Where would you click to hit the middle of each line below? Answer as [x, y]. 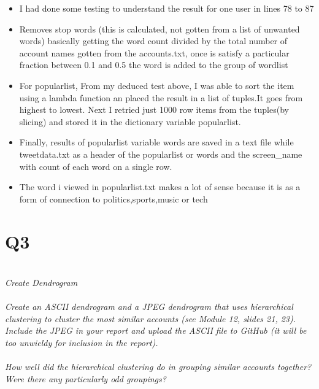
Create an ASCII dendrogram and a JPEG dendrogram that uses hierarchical [149, 306]
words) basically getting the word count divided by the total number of [153, 41]
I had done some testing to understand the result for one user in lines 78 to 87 [167, 8]
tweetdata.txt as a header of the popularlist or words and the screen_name [161, 154]
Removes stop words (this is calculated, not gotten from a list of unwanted [159, 29]
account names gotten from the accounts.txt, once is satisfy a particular [154, 52]
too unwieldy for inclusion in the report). [82, 342]
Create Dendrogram [41, 283]
